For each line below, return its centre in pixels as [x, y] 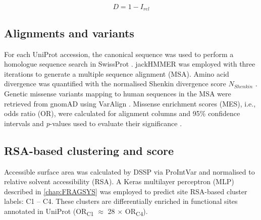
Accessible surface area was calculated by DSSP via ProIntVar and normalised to [129, 171]
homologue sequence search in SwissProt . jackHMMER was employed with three [130, 64]
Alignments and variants [69, 33]
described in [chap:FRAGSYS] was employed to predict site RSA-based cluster [126, 191]
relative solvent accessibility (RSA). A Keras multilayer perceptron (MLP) [119, 181]
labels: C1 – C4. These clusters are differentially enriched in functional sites [121, 201]
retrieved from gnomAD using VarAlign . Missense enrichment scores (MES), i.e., [130, 103]
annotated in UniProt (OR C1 [49, 211]
